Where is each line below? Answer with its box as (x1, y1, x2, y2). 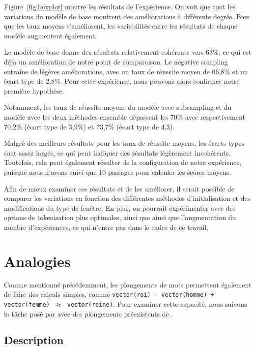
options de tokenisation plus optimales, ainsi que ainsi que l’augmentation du (4, 212, 236, 223)
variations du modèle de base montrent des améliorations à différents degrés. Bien (4, 11, 250, 21)
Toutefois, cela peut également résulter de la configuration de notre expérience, (4, 157, 242, 167)
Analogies (4, 251, 71, 271)
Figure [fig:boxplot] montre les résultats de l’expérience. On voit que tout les (4, 1, 236, 11)
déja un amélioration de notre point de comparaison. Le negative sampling (4, 56, 228, 66)
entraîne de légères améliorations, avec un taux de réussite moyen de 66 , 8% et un (4, 66, 248, 76)
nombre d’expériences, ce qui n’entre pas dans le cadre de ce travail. (4, 222, 209, 232)
